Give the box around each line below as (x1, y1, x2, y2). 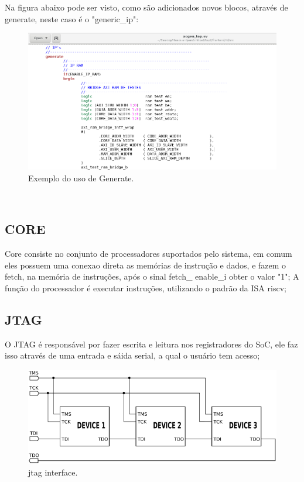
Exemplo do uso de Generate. (28, 171, 134, 184)
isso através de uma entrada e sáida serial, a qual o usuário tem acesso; (5, 349, 260, 361)
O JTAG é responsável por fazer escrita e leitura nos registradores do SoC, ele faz (5, 338, 298, 350)
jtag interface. (28, 466, 78, 478)
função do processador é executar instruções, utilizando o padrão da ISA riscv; (5, 282, 286, 294)
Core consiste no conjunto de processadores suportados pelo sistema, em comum (5, 247, 292, 260)
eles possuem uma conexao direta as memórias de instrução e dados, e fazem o (5, 259, 286, 271)
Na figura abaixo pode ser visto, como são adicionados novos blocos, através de (5, 1, 288, 13)
